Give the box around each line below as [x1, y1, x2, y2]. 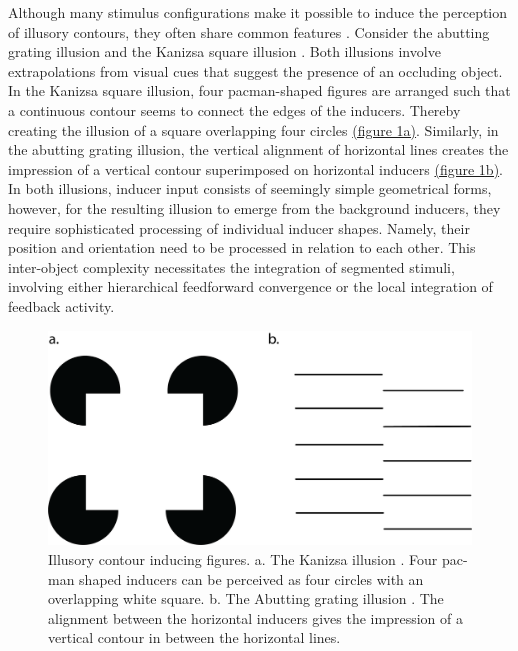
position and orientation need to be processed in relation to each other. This [8, 237, 476, 258]
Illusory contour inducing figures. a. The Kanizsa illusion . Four [48, 548, 438, 569]
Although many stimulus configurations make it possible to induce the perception [8, 2, 508, 22]
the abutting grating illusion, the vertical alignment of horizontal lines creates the [8, 139, 509, 160]
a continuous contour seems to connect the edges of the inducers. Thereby [8, 99, 461, 120]
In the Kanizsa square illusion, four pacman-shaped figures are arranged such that [8, 80, 511, 101]
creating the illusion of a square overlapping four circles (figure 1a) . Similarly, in [8, 119, 499, 140]
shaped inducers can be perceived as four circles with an [79, 568, 424, 589]
